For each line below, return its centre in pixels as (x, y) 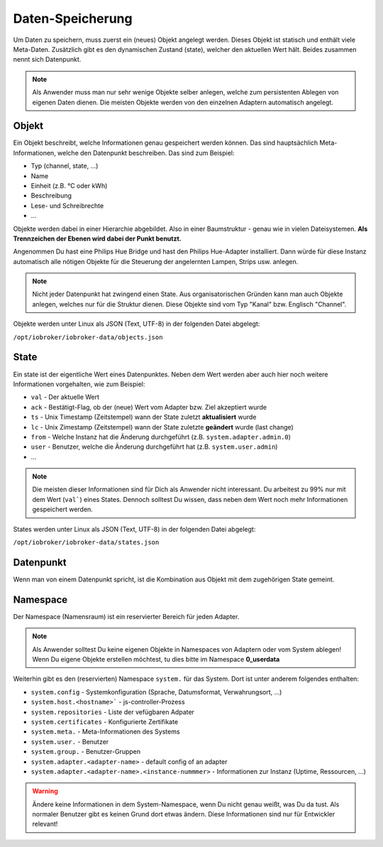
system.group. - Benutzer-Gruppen (86, 752)
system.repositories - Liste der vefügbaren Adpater (113, 712)
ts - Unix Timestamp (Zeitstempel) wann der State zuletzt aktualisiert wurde (144, 417)
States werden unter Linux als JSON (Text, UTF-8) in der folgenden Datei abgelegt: (134, 529)
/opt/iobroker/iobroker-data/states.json (86, 542)
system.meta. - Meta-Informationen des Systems (105, 732)
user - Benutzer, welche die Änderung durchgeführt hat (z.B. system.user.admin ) (154, 447)
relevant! (45, 824)
